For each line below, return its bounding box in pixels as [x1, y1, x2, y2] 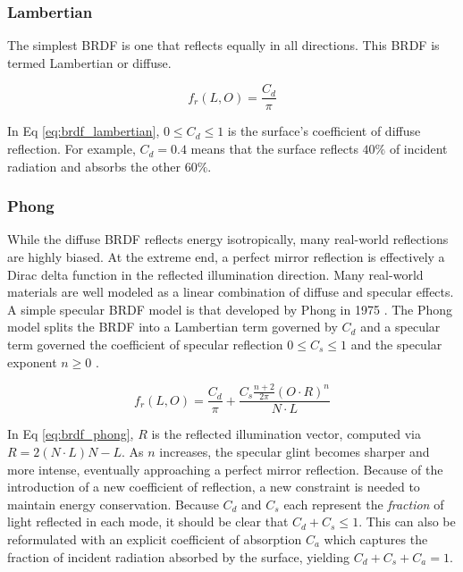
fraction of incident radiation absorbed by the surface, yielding [7, 547, 350, 566]
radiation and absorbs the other [7, 156, 181, 175]
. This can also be [358, 512, 456, 531]
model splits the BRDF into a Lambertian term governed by [7, 317, 338, 336]
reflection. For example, [7, 139, 136, 158]
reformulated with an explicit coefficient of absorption [7, 529, 302, 548]
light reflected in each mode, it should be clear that [7, 512, 289, 531]
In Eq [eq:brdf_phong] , [7, 425, 134, 443]
